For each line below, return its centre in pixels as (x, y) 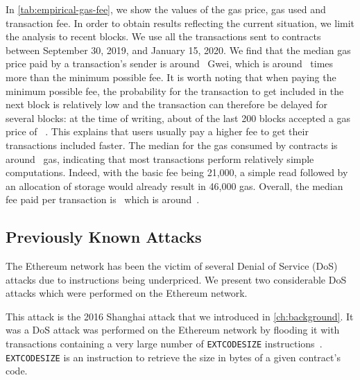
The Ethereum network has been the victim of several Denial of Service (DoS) (172, 266)
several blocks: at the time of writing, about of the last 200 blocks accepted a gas (178, 118)
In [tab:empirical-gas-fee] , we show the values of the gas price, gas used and (166, 9)
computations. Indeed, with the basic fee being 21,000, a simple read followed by (177, 172)
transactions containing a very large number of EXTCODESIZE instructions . (164, 344)
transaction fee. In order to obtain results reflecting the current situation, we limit (180, 23)
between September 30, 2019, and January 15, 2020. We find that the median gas (178, 50)
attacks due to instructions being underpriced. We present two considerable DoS (176, 279)
